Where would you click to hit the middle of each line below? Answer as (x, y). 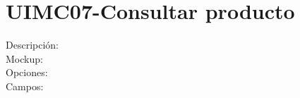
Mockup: (24, 58)
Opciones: (27, 72)
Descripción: (32, 45)
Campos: (25, 86)
